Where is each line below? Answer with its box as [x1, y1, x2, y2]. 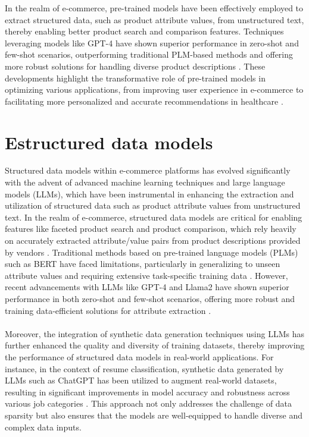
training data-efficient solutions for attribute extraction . [5, 304, 211, 316]
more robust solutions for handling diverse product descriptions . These [5, 59, 266, 72]
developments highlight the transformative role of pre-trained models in [5, 71, 266, 84]
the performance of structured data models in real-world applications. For [5, 350, 274, 363]
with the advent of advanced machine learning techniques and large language [5, 176, 285, 188]
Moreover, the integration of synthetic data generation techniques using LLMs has [5, 327, 304, 339]
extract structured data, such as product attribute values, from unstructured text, [5, 13, 304, 26]
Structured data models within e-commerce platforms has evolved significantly [5, 164, 291, 177]
